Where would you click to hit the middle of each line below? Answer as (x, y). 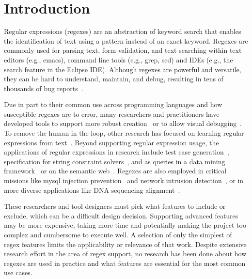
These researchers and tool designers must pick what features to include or (115, 206)
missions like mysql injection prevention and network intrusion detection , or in (124, 180)
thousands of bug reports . (44, 88)
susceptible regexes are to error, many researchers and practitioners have (112, 114)
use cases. (18, 272)
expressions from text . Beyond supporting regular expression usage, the (111, 142)
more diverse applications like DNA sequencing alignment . (92, 190)
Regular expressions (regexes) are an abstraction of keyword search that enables (123, 31)
